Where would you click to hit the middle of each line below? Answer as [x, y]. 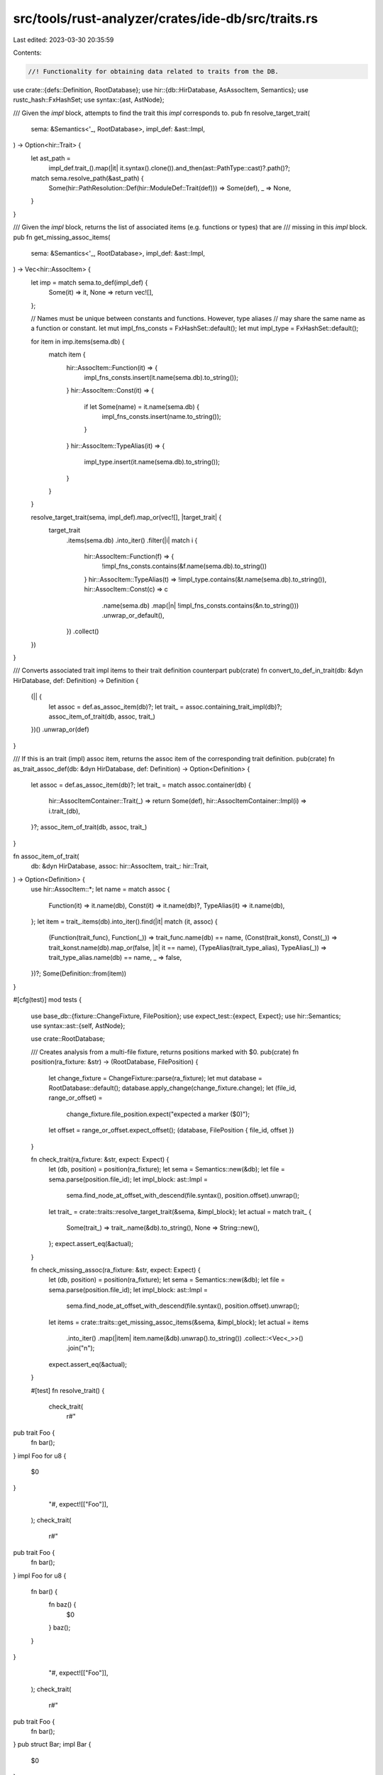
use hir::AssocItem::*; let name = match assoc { [100, 889]
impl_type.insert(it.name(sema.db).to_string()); [152, 462]
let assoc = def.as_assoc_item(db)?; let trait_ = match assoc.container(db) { [141, 785]
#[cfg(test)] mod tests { [47, 1000]
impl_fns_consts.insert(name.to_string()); [161, 417]
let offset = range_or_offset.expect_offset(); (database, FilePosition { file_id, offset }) [171, 1130]
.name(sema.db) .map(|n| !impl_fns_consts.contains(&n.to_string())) [200, 605]
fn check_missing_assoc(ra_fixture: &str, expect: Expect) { [116, 1270]
